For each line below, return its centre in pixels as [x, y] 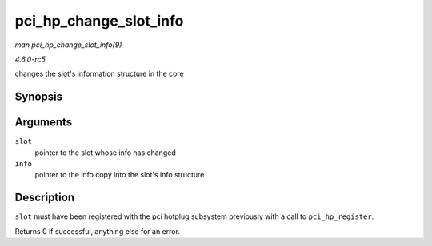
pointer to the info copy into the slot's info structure [120, 175]
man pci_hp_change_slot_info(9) [68, 45]
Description [45, 198]
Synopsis [39, 97]
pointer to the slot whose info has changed [105, 153]
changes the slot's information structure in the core [99, 74]
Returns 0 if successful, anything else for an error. [97, 231]
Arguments [44, 123]
